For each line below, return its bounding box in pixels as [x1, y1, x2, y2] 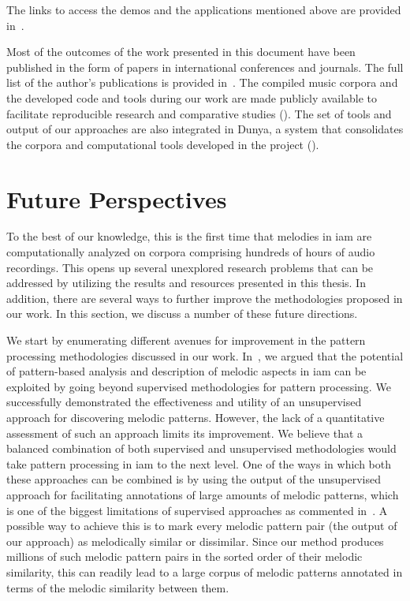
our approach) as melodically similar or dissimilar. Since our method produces [6, 532, 384, 549]
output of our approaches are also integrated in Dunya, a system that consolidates [6, 121, 404, 137]
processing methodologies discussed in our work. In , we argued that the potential [6, 347, 404, 364]
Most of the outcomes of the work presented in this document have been [6, 43, 356, 60]
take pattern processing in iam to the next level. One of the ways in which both [6, 455, 391, 472]
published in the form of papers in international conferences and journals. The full [6, 58, 404, 75]
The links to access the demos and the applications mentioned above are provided [6, 2, 401, 17]
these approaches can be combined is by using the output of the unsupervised [6, 471, 381, 487]
